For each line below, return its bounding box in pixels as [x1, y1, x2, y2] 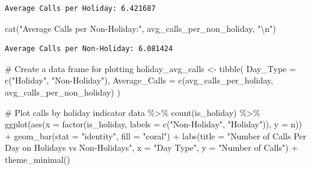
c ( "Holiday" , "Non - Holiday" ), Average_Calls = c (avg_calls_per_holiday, [5, 74, 273, 87]
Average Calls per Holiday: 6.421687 [5, 4, 156, 13]
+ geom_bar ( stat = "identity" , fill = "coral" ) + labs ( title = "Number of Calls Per [5, 129, 306, 142]
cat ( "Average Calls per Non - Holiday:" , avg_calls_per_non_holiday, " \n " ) [5, 22, 276, 34]
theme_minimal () [5, 153, 70, 165]
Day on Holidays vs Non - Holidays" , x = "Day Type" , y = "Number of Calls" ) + [5, 141, 298, 154]
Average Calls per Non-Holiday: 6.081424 [5, 44, 173, 53]
